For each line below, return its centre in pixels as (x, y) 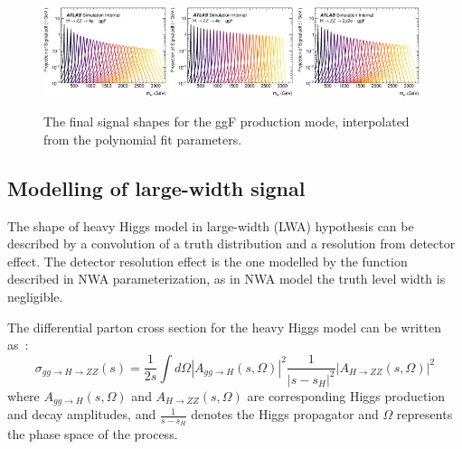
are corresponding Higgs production (346, 395)
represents (424, 414)
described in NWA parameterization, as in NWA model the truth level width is (226, 279)
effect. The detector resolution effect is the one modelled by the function (207, 261)
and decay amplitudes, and (82, 414)
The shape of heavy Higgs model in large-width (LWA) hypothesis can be (211, 225)
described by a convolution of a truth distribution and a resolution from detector (231, 243)
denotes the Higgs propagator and (285, 414)
